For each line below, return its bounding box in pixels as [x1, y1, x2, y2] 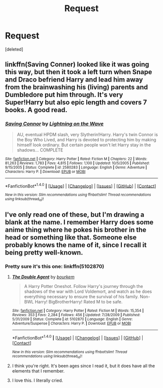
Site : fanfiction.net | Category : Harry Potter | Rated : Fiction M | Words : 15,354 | [12, 308, 144, 313]
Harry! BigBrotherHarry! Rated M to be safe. [34, 299, 123, 305]
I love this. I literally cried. [12, 377, 63, 384]
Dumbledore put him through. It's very [5, 91, 123, 99]
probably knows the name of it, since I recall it [5, 241, 147, 249]
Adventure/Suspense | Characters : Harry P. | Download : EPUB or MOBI [12, 321, 131, 326]
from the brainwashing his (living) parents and [5, 83, 148, 91]
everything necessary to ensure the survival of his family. [24, 294, 139, 300]
